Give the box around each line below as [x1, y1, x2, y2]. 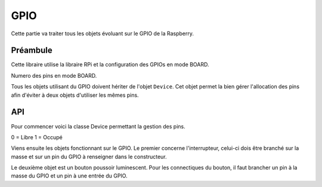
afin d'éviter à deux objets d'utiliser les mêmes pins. [11, 91, 140, 99]
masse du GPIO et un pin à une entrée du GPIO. [11, 172, 128, 179]
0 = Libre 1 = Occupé [11, 133, 63, 140]
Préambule [11, 45, 53, 56]
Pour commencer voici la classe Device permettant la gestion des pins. [11, 122, 185, 130]
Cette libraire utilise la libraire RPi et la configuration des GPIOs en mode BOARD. [11, 61, 209, 68]
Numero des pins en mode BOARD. [11, 72, 97, 79]
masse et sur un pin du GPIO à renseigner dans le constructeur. [11, 153, 167, 160]
